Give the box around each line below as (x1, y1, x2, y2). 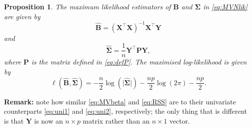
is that (4, 115, 24, 126)
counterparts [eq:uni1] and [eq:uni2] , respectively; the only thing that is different (4, 106, 248, 116)
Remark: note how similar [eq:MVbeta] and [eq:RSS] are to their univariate (4, 96, 236, 106)
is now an (34, 115, 63, 126)
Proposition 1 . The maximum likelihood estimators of (4, 1, 171, 11)
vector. (169, 115, 190, 126)
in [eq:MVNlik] (203, 1, 248, 11)
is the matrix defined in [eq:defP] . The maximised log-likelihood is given (31, 57, 247, 67)
